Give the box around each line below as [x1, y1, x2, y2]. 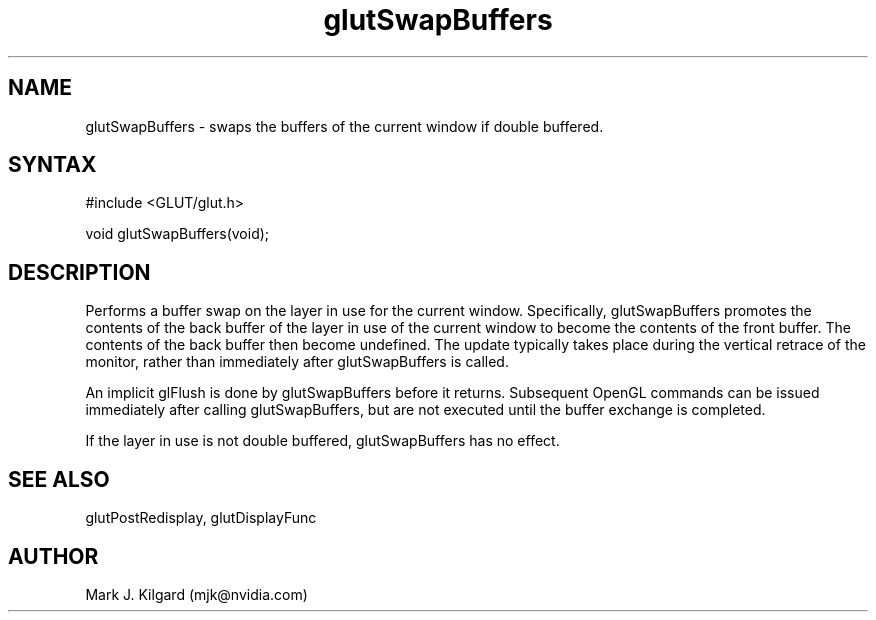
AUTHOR [8, 543, 99, 569]
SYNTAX [8, 152, 97, 178]
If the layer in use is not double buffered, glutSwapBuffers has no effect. [85, 432, 560, 450]
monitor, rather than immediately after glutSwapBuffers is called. [85, 353, 509, 371]
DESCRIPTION [8, 259, 151, 285]
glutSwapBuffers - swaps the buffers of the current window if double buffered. [85, 117, 604, 135]
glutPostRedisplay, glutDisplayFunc [85, 509, 317, 527]
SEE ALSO [8, 466, 110, 492]
